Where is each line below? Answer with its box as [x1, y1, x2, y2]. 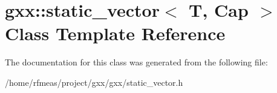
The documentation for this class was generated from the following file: [5, 56, 268, 68]
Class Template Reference [5, 21, 226, 46]
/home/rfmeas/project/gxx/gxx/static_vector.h [5, 76, 183, 88]
